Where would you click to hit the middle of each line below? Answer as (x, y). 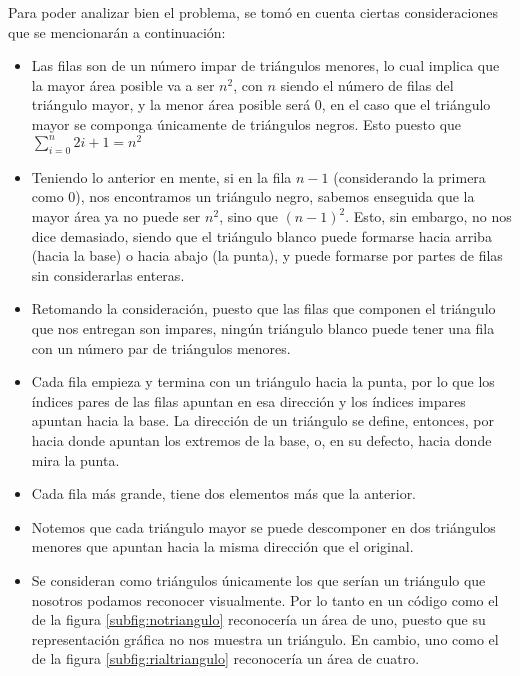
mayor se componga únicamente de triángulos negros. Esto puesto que (246, 123)
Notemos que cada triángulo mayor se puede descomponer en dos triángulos (263, 526)
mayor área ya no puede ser (116, 216)
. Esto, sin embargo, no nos (428, 216)
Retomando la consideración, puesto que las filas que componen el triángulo (263, 308)
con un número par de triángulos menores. (161, 347)
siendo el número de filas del (367, 84)
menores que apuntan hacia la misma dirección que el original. (222, 546)
